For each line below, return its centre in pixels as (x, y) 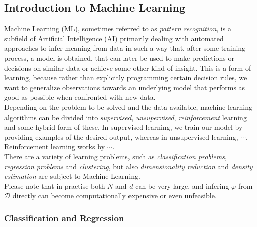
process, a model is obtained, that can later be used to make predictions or (119, 58)
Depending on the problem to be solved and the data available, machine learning (128, 107)
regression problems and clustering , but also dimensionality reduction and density (128, 166)
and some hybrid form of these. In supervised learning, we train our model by (123, 127)
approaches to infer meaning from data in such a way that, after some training (125, 48)
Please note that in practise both (55, 186)
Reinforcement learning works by (55, 146)
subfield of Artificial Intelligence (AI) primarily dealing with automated (114, 38)
